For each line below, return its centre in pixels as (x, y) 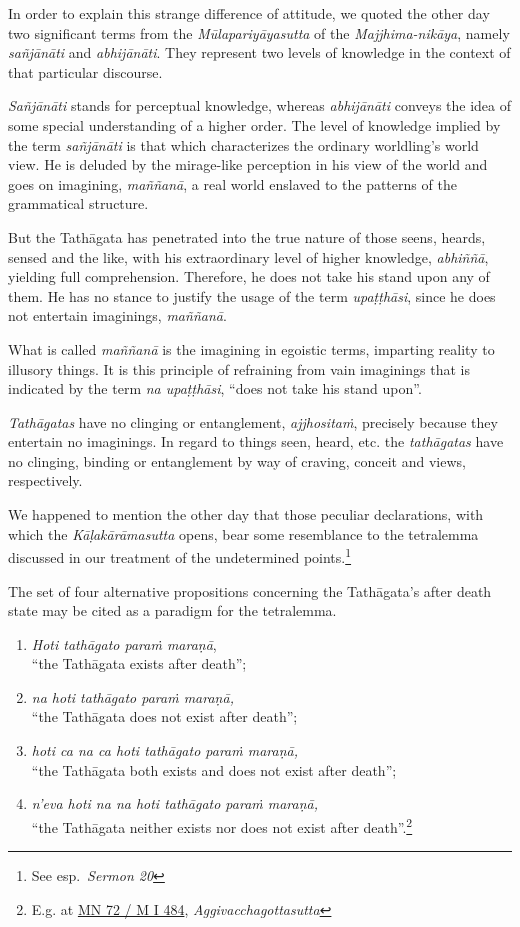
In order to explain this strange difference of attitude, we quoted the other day (249, 13)
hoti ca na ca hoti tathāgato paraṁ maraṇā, (164, 750)
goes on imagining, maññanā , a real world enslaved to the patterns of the (232, 183)
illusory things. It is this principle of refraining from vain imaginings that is (239, 368)
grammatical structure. (78, 203)
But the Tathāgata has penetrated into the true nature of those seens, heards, (247, 236)
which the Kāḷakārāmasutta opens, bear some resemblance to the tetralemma (243, 533)
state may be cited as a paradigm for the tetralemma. (172, 610)
